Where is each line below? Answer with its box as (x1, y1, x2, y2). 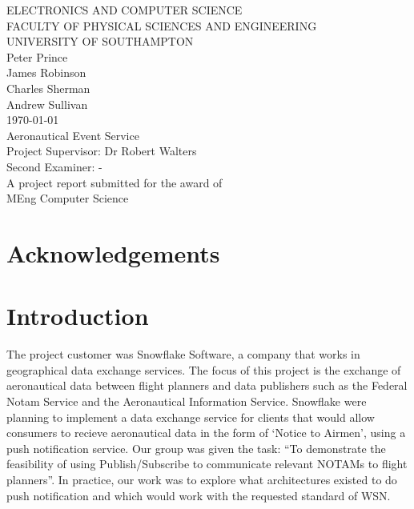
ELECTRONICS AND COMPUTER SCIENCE (6, 2, 243, 18)
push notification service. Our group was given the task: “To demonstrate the (6, 439, 386, 456)
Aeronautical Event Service (6, 126, 139, 143)
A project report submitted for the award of (6, 174, 223, 190)
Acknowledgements (6, 236, 220, 269)
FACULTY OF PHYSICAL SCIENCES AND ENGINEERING (6, 17, 317, 34)
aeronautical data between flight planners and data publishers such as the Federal (6, 377, 408, 394)
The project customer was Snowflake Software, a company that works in (6, 346, 360, 363)
